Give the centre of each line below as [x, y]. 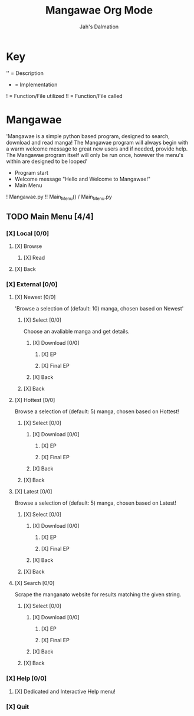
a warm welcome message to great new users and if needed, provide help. [97, 149]
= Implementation [36, 84]
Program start [32, 172]
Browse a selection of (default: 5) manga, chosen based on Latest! [96, 503]
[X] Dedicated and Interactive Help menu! [65, 691]
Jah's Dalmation [99, 27]
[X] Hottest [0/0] [35, 400]
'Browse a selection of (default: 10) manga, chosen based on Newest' [99, 309]
